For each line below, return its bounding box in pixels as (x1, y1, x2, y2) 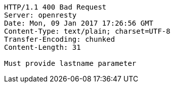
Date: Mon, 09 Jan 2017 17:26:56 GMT (4, 19, 154, 27)
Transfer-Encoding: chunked (4, 35, 115, 43)
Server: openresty (4, 11, 77, 19)
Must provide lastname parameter (4, 59, 137, 67)
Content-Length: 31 (4, 43, 81, 51)
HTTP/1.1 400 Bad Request (4, 3, 107, 11)
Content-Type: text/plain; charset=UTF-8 (4, 27, 170, 35)
